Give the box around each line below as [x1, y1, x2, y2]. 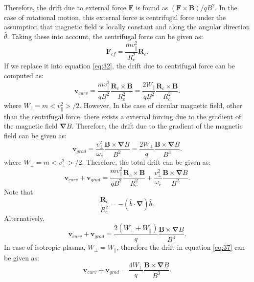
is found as [136, 2, 168, 12]
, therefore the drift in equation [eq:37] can [116, 242, 245, 252]
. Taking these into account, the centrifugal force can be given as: [7, 31, 203, 41]
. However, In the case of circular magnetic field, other [79, 100, 242, 110]
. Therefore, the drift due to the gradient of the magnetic [71, 121, 243, 131]
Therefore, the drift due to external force [4, 2, 126, 12]
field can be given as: [4, 130, 67, 141]
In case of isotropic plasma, [4, 242, 86, 252]
